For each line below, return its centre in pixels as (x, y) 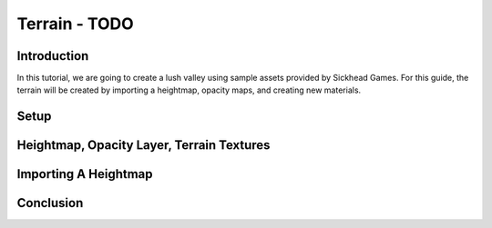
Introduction (53, 56)
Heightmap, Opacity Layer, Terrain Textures (143, 145)
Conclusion (50, 203)
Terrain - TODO (75, 24)
